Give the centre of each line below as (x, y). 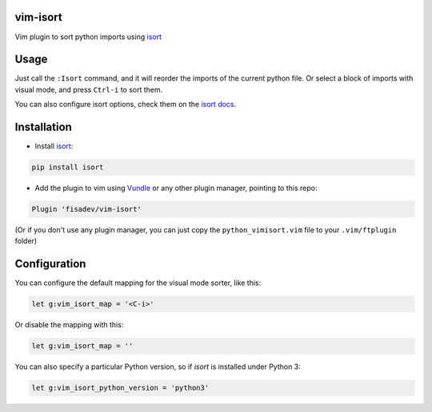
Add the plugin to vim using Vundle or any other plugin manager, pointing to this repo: (176, 188)
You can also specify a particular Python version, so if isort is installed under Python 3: (158, 366)
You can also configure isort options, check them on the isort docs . (126, 105)
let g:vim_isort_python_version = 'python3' (120, 388)
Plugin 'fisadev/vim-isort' (86, 209)
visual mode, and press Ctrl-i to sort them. (89, 89)
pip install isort (68, 167)
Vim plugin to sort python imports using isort (88, 37)
